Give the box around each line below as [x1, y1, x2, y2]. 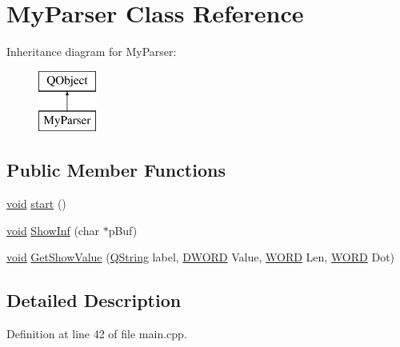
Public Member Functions [6, 158, 226, 182]
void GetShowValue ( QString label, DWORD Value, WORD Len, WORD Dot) [6, 249, 395, 265]
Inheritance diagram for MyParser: [6, 43, 177, 60]
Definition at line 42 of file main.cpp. [6, 325, 187, 342]
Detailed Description [6, 288, 182, 313]
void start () [6, 195, 66, 212]
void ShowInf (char [6, 221, 99, 238]
